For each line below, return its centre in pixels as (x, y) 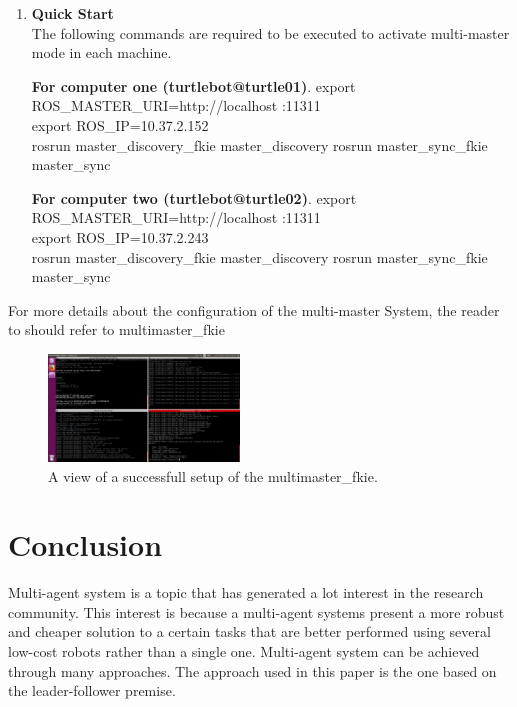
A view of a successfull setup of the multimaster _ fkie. (213, 475)
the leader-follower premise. (92, 690)
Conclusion (85, 544)
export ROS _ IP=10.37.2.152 (120, 124)
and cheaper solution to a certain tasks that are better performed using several (249, 631)
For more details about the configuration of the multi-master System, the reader (254, 309)
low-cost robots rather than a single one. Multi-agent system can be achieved (244, 651)
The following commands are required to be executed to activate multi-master (270, 32)
